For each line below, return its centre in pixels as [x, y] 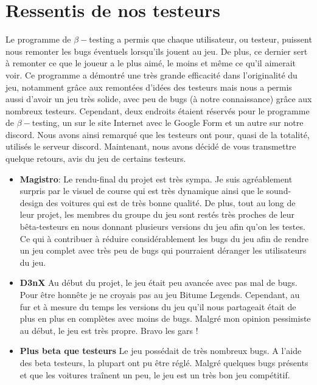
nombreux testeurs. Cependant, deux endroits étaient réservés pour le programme [158, 110]
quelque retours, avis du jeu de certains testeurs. [96, 158]
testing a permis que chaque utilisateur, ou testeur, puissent [200, 39]
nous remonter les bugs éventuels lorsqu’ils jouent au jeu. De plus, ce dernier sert [157, 51]
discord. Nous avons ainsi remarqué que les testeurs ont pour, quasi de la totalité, [158, 134]
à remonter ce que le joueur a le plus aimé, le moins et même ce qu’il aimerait [151, 63]
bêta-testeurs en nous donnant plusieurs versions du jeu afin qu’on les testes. [162, 227]
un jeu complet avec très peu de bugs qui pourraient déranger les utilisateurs [163, 250]
